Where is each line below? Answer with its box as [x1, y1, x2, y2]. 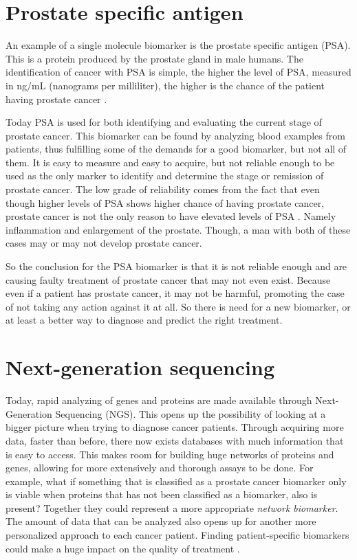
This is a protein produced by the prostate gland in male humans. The [6, 51, 303, 65]
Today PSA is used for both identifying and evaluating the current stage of [6, 115, 322, 129]
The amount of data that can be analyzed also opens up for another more [6, 514, 316, 528]
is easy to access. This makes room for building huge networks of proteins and [6, 447, 334, 461]
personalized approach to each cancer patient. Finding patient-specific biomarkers [6, 528, 349, 542]
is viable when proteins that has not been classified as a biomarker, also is [6, 487, 318, 502]
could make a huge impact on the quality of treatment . [6, 541, 240, 555]
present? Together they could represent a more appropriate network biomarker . [6, 500, 338, 515]
